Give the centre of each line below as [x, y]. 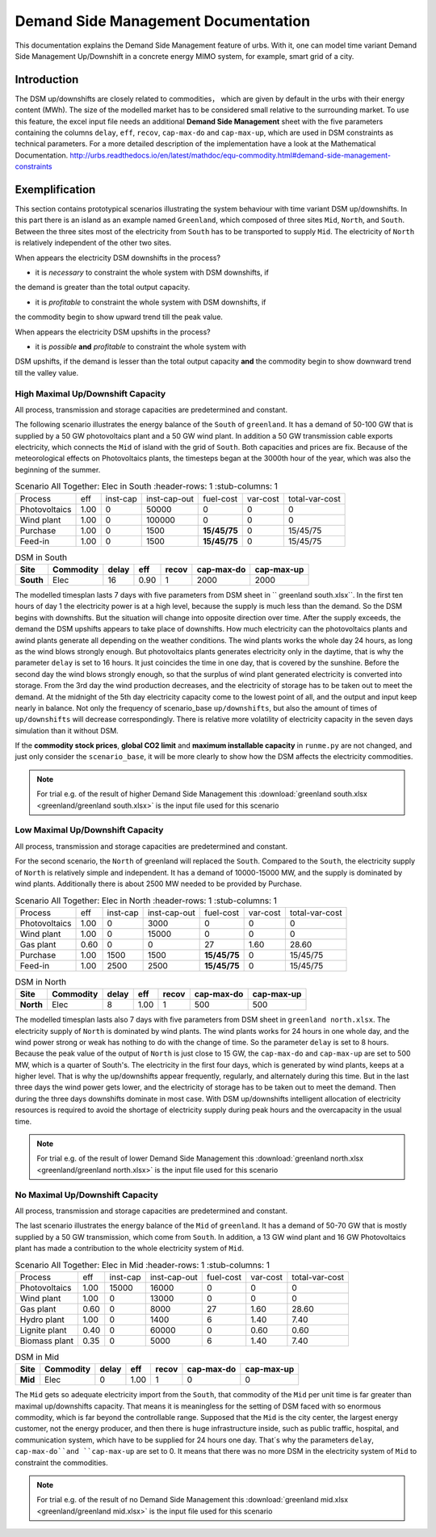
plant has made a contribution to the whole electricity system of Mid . [129, 1249]
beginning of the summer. [58, 469]
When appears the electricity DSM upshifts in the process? [113, 332]
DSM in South [41, 557]
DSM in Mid [37, 1357]
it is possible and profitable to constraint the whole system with [140, 346]
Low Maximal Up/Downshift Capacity [89, 830]
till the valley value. [47, 372]
